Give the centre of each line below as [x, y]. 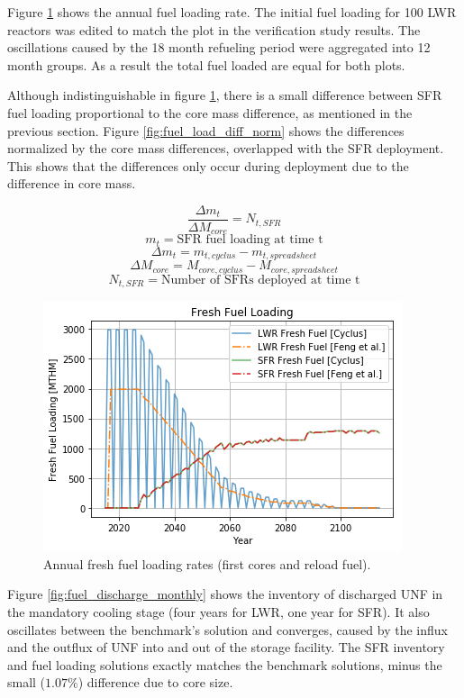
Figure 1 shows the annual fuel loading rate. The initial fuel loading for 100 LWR [232, 12]
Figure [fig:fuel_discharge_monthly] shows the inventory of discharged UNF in [225, 594]
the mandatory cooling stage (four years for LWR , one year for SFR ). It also [218, 612]
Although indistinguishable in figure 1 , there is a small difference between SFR [225, 95]
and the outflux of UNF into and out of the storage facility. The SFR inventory [226, 647]
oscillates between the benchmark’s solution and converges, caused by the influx [227, 629]
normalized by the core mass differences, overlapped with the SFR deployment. [226, 148]
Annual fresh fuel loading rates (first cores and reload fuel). [207, 563]
